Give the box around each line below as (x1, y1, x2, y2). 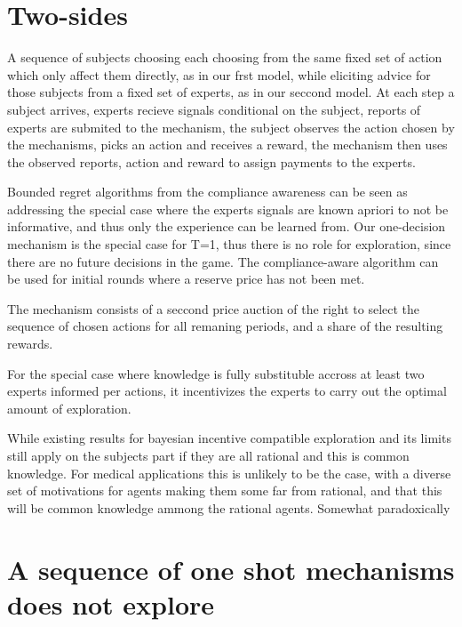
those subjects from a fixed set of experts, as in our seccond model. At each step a (7, 83, 455, 101)
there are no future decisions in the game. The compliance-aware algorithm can (7, 252, 439, 270)
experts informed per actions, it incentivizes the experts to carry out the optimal (7, 382, 447, 400)
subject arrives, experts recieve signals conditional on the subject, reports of (7, 100, 421, 118)
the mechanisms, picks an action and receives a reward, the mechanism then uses (7, 135, 448, 154)
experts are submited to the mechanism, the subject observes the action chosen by (7, 117, 455, 136)
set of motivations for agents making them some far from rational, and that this (7, 481, 442, 500)
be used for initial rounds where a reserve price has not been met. (7, 269, 365, 288)
